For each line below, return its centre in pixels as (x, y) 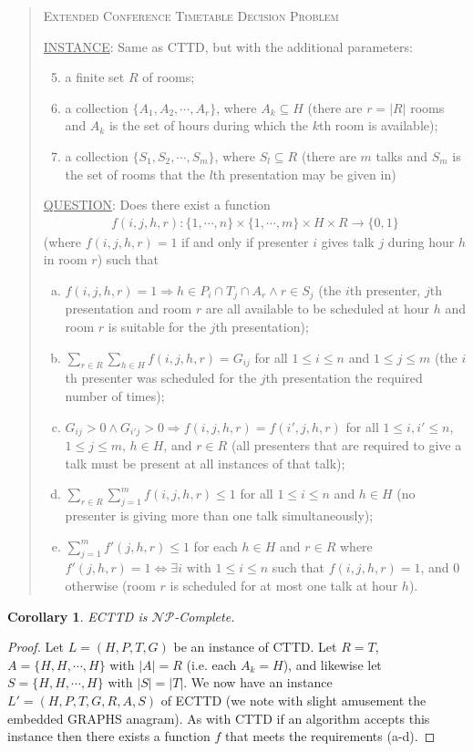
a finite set (95, 77)
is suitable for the (157, 327)
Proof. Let (36, 647)
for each (216, 546)
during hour (421, 241)
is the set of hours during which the (208, 125)
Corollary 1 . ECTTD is (77, 616)
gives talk (348, 241)
